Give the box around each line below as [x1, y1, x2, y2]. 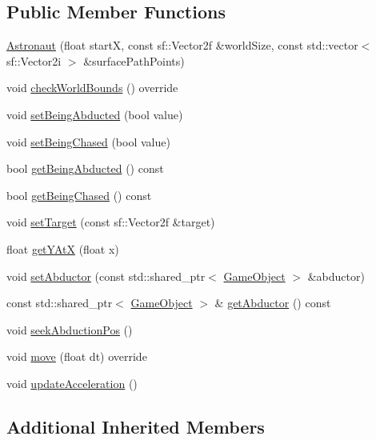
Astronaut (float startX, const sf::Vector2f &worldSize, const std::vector [6, 37, 358, 54]
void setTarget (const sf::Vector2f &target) [6, 214, 215, 230]
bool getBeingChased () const [6, 186, 152, 203]
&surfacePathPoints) [83, 52, 185, 69]
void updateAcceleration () [6, 374, 138, 391]
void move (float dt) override [6, 348, 147, 365]
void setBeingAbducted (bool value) [6, 106, 183, 122]
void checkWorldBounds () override [6, 79, 178, 96]
